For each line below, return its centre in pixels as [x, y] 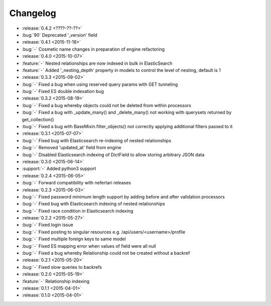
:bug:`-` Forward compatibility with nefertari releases [77, 183]
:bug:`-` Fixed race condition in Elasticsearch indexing [78, 211]
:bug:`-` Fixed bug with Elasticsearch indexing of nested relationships [93, 204]
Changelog [33, 13]
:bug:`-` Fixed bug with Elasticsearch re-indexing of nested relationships [97, 140]
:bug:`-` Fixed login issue [48, 225]
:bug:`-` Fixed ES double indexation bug [63, 91]
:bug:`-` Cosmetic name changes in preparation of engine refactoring [93, 49]
